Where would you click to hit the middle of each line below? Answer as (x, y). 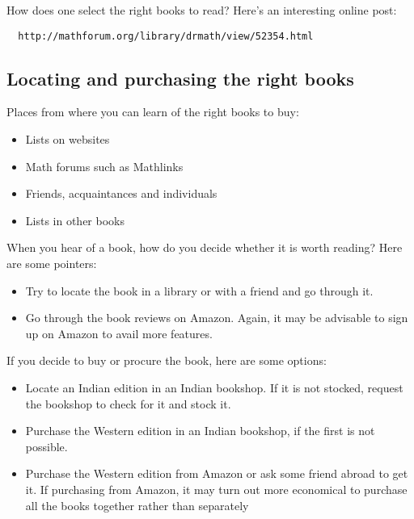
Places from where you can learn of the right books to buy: (153, 112)
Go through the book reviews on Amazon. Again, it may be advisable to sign (217, 318)
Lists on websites (68, 139)
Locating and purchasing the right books (180, 78)
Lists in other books (75, 220)
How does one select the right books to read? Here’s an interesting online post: (202, 10)
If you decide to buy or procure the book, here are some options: (167, 360)
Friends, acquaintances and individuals (121, 193)
